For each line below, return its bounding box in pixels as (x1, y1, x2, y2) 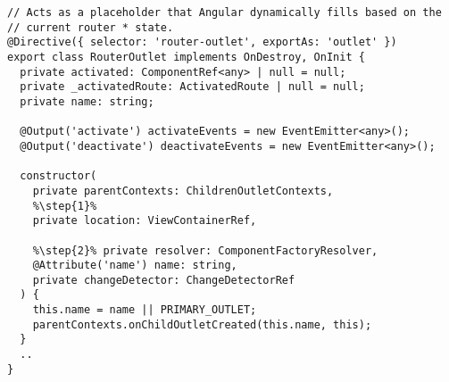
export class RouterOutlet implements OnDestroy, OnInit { (7, 50, 365, 63)
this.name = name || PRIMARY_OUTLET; (32, 303, 257, 317)
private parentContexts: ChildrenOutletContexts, (32, 184, 334, 197)
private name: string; (20, 95, 154, 108)
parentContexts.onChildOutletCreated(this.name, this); (32, 318, 372, 331)
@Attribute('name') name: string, (32, 259, 237, 272)
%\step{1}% (32, 199, 97, 212)
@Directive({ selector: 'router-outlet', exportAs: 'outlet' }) (7, 36, 397, 49)
